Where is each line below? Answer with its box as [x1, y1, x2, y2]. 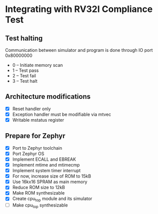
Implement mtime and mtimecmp [12, 162, 80, 168]
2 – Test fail [12, 73, 36, 78]
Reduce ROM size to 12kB [12, 185, 66, 191]
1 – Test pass [12, 67, 39, 73]
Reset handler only [12, 106, 51, 112]
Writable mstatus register [12, 117, 65, 123]
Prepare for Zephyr [5, 132, 66, 140]
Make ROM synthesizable [12, 190, 65, 196]
